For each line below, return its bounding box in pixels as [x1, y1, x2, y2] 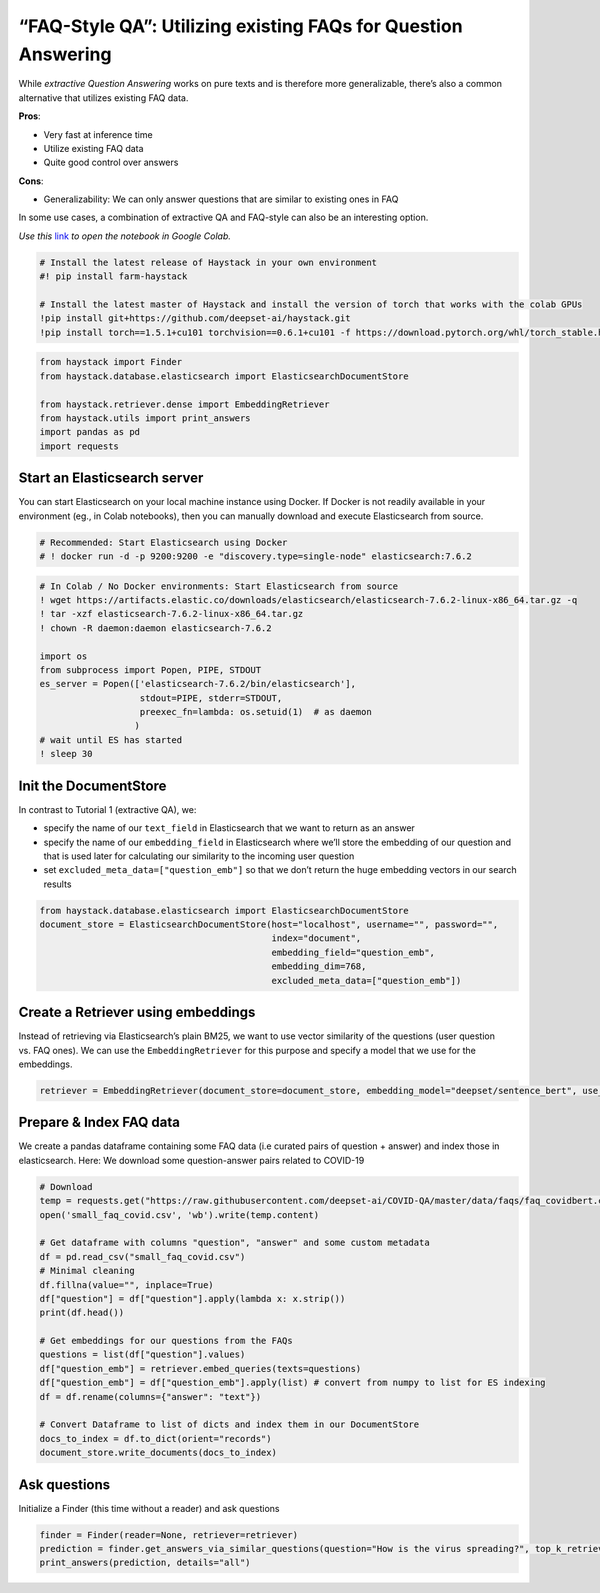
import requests [39, 440, 120, 452]
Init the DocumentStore [18, 777, 167, 794]
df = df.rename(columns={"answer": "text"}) [39, 1391, 262, 1402]
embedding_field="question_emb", [271, 946, 435, 958]
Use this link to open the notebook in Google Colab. [18, 230, 232, 242]
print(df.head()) [39, 1307, 125, 1319]
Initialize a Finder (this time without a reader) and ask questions [18, 1502, 280, 1514]
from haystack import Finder [39, 356, 183, 368]
